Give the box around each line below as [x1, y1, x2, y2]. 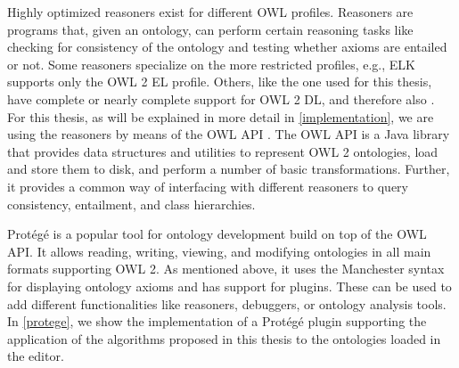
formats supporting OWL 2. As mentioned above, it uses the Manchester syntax [7, 259, 445, 278]
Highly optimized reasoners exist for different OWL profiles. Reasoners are [7, 3, 414, 20]
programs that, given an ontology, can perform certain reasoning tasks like [7, 20, 414, 38]
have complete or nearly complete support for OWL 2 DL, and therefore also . [7, 89, 435, 108]
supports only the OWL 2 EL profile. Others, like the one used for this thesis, [7, 72, 432, 91]
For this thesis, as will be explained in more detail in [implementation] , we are [7, 107, 434, 126]
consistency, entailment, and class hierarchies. [7, 194, 256, 213]
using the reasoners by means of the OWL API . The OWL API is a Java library [7, 125, 450, 143]
